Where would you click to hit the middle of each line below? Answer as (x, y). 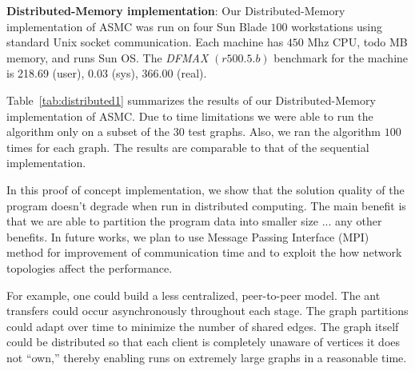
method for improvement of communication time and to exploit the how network (204, 252)
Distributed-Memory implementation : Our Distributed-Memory (176, 10)
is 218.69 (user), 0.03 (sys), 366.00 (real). (107, 73)
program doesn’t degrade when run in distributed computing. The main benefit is (206, 205)
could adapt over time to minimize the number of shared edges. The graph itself (203, 326)
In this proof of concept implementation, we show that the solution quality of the (206, 189)
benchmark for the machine (341, 57)
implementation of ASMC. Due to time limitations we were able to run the (190, 116)
